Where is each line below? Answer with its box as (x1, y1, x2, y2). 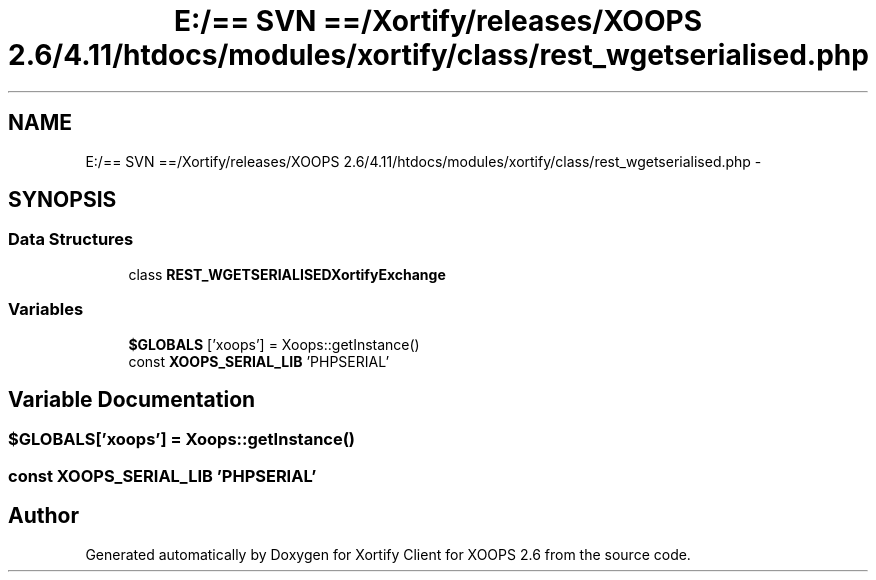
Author (8, 503, 79, 529)
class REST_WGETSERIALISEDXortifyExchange (128, 265, 446, 283)
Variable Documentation (8, 386, 256, 412)
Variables (8, 299, 84, 320)
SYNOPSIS (8, 187, 117, 213)
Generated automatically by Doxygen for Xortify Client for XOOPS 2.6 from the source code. (85, 545, 691, 563)
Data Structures (8, 229, 134, 250)
